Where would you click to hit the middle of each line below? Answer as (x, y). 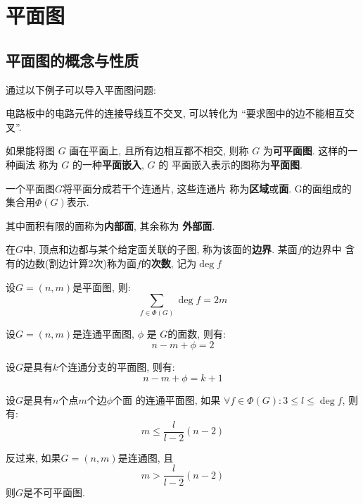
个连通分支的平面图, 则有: (116, 367)
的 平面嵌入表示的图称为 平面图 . (230, 164)
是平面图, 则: (102, 287)
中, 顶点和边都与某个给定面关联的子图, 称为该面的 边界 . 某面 (160, 249)
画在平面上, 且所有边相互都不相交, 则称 (159, 150)
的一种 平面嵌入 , (108, 164)
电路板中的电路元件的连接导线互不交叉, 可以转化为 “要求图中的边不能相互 (175, 113)
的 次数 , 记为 (169, 263)
